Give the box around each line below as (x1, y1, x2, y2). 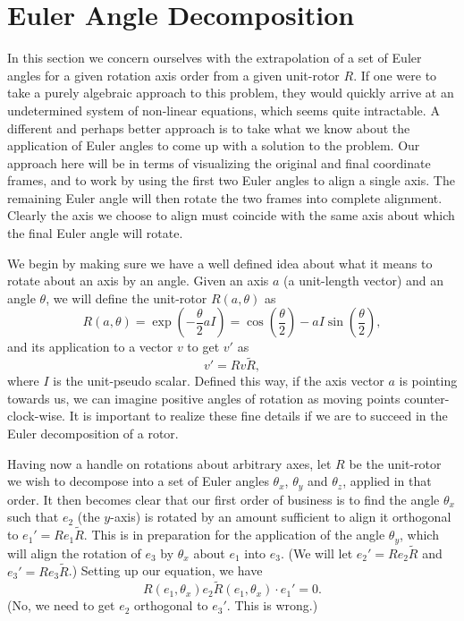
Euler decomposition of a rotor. (7, 424, 179, 443)
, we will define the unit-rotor (46, 288, 207, 307)
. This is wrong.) (226, 596, 318, 615)
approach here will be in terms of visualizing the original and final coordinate (7, 153, 431, 172)
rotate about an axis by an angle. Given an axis (7, 271, 269, 290)
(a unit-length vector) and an (283, 271, 444, 290)
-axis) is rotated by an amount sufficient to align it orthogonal (110, 507, 451, 526)
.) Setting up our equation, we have (68, 561, 263, 580)
